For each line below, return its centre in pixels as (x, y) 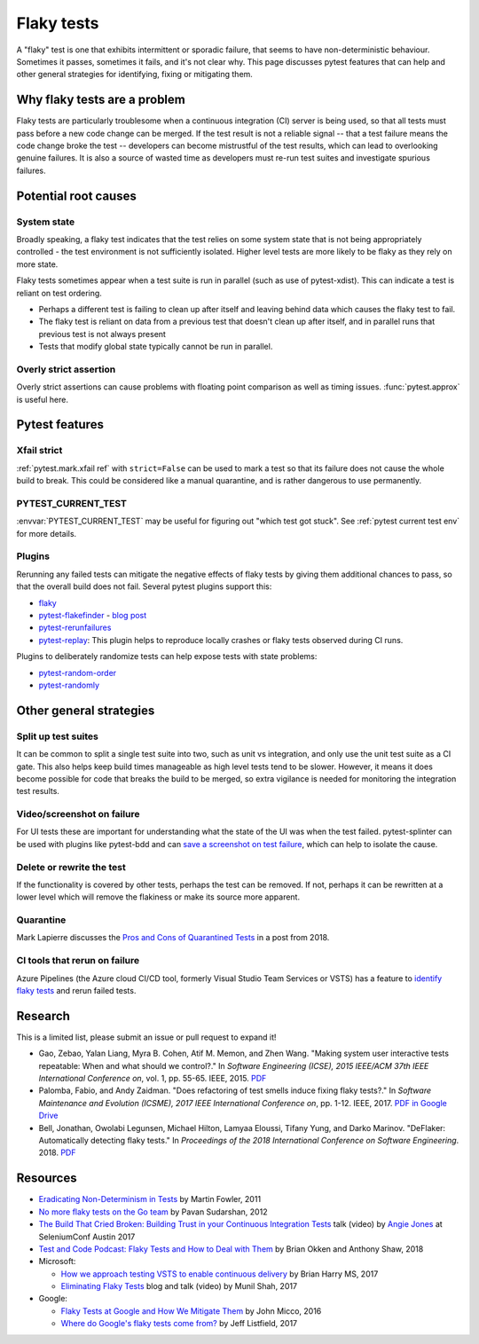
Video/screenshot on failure (78, 814)
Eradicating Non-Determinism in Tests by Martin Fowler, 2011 (150, 1199)
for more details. (47, 533)
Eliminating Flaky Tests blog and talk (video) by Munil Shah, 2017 (179, 1286)
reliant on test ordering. (59, 293)
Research (43, 1016)
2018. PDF (57, 1152)
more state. (37, 264)
